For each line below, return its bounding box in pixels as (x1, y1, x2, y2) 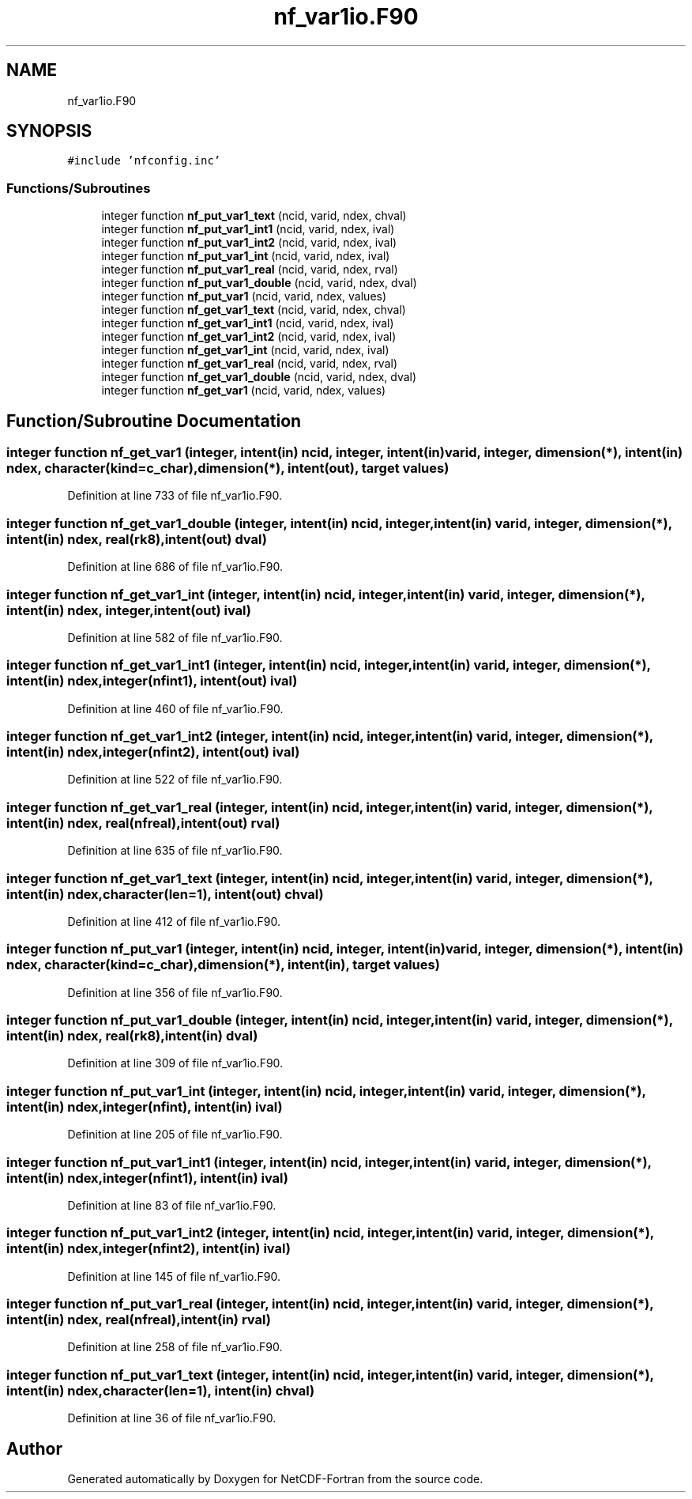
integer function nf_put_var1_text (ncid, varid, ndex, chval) (101, 209, 407, 223)
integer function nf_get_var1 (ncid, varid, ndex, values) (101, 383, 386, 398)
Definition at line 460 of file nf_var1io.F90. (67, 701, 284, 716)
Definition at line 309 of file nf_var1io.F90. (67, 1056, 284, 1070)
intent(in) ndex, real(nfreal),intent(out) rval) (6, 814, 280, 831)
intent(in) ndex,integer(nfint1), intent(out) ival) (6, 673, 298, 689)
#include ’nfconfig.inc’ (67, 154, 221, 168)
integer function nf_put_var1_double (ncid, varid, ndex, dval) (101, 276, 417, 290)
